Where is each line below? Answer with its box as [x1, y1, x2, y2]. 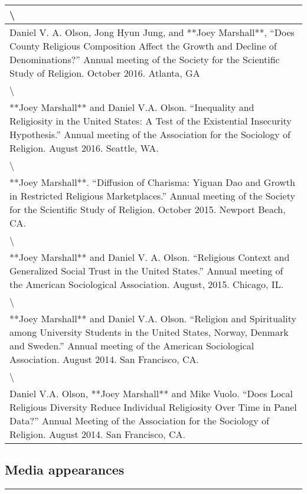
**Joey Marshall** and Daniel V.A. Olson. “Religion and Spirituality [9, 312, 296, 325]
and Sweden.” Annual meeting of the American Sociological [9, 339, 254, 352]
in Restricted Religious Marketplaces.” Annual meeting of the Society [9, 189, 295, 202]
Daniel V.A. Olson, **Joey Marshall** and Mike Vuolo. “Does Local [9, 387, 293, 400]
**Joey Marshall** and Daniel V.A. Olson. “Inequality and [9, 100, 254, 114]
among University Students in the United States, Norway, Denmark [9, 325, 289, 339]
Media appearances [5, 460, 125, 479]
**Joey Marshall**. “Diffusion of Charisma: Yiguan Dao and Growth [9, 175, 295, 189]
